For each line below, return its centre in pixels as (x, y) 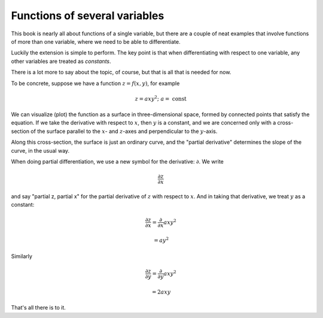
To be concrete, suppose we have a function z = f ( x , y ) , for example (95, 83)
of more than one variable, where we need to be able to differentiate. (96, 41)
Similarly (22, 256)
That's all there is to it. (38, 308)
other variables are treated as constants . (61, 61)
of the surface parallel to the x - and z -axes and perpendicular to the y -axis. (124, 131)
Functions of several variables (88, 16)
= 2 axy (161, 292)
